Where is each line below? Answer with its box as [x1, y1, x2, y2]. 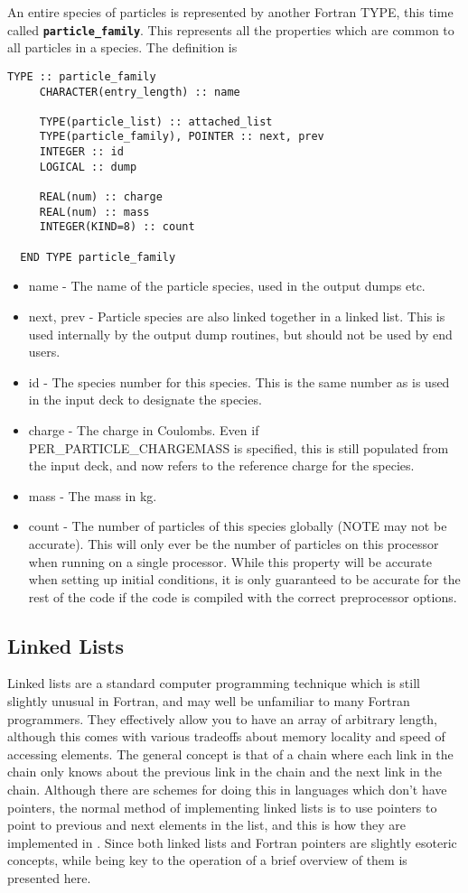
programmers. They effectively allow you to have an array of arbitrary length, [7, 709, 437, 728]
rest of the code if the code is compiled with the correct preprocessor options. [28, 587, 457, 606]
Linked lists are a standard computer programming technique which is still [7, 674, 420, 693]
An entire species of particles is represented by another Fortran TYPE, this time [7, 3, 454, 21]
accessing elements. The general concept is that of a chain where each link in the [7, 744, 454, 763]
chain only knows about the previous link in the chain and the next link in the [7, 762, 442, 781]
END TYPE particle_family [20, 250, 176, 264]
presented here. [7, 869, 91, 888]
